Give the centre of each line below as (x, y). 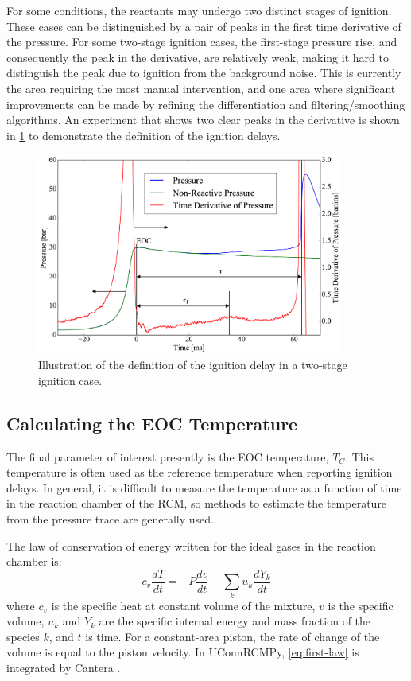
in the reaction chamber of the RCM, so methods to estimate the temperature (197, 503)
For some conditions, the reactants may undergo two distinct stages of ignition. (199, 10)
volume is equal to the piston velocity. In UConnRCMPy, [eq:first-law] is (183, 652)
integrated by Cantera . (64, 667)
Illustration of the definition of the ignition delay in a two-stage (193, 365)
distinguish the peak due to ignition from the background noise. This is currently (204, 73)
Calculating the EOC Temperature (152, 423)
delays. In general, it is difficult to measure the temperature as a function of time (204, 487)
